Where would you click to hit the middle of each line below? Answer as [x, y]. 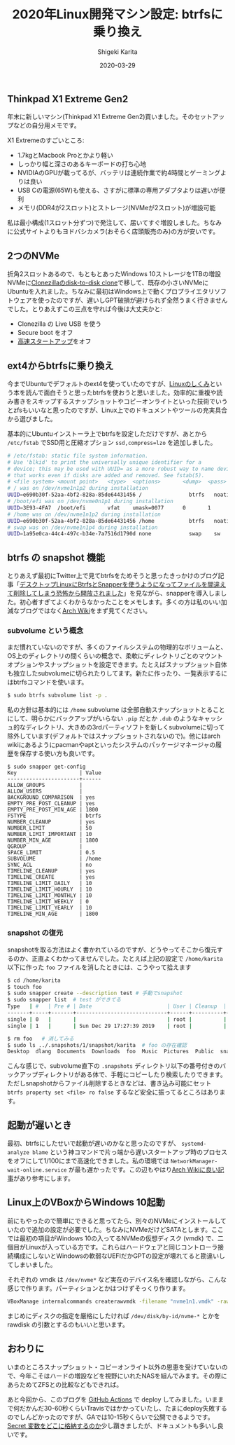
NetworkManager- [194, 1162]
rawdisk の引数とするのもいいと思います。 [68, 1324]
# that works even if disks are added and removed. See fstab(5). [106, 475]
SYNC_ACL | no [50, 865]
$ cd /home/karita [34, 980]
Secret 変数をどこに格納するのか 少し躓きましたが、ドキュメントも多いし [113, 1425]
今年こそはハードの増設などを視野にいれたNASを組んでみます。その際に [123, 1376]
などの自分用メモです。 [47, 125]
